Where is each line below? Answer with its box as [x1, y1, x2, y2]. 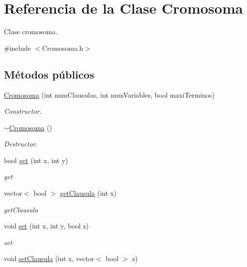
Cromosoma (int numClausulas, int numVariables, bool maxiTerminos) [4, 89, 215, 100]
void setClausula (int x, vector [4, 253, 95, 264]
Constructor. [4, 106, 42, 116]
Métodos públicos [4, 66, 95, 82]
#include [4, 42, 31, 53]
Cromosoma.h [42, 42, 83, 53]
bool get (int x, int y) [4, 155, 68, 165]
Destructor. [4, 139, 38, 149]
